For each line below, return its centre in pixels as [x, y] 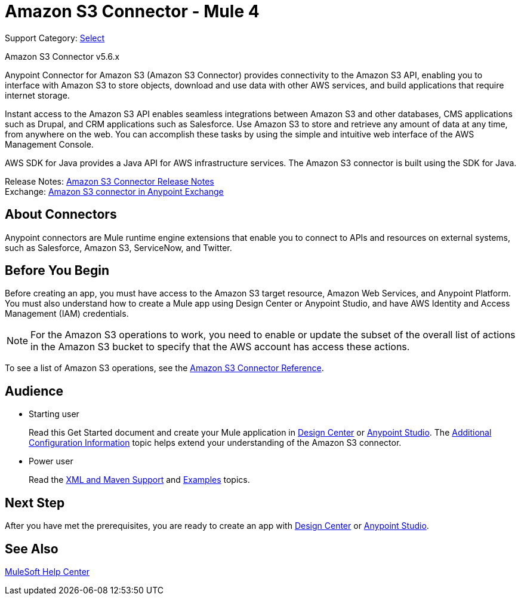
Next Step [35, 503]
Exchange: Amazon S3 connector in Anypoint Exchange [114, 191]
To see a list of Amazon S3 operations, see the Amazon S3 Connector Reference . [164, 368]
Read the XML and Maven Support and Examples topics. [139, 480]
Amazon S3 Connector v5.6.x [62, 56]
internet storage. [37, 95]
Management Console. [49, 144]
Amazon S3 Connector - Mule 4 [132, 11]
